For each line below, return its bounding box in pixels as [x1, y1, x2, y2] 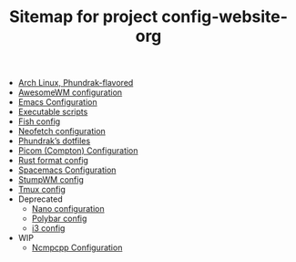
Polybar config [31, 213, 87, 225]
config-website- [160, 6, 289, 27]
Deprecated [17, 194, 64, 204]
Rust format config [17, 155, 89, 166]
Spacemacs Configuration [17, 164, 117, 175]
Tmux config [17, 184, 66, 195]
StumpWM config [17, 174, 84, 185]
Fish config [17, 116, 61, 127]
